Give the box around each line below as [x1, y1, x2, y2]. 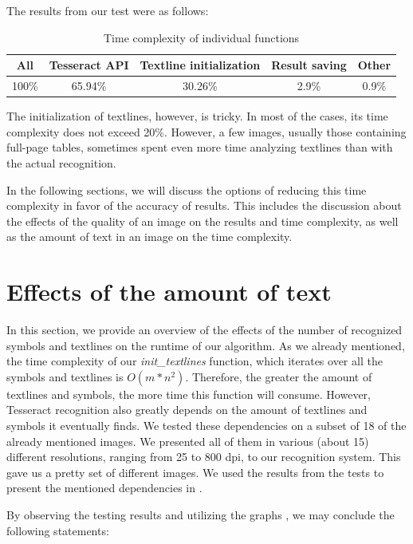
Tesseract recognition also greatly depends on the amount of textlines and [6, 401, 368, 418]
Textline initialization [140, 57, 261, 73]
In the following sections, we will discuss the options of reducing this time [6, 181, 367, 198]
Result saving [271, 57, 347, 73]
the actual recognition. [6, 154, 116, 171]
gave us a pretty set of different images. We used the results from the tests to [6, 463, 384, 480]
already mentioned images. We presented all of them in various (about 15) [6, 432, 369, 449]
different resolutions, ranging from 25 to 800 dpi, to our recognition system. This [6, 448, 401, 465]
